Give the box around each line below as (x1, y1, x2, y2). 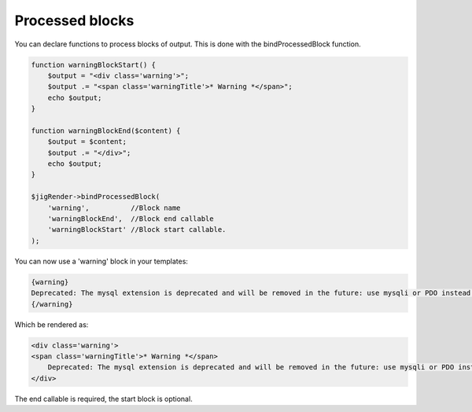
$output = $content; (47, 138, 127, 146)
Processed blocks (14, 12, 135, 29)
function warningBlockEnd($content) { (31, 126, 181, 135)
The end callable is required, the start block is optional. (14, 394, 193, 403)
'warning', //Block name (47, 203, 181, 212)
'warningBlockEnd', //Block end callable (47, 215, 214, 223)
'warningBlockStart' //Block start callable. (47, 225, 227, 234)
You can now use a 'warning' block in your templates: (14, 256, 189, 266)
